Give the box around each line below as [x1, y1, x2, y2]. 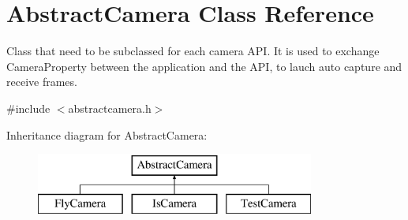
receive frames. [6, 73, 77, 90]
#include [6, 99, 51, 116]
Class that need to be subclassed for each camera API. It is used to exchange [6, 43, 380, 59]
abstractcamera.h [68, 99, 152, 116]
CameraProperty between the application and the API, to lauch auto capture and [6, 58, 402, 74]
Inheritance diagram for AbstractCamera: [6, 126, 208, 143]
